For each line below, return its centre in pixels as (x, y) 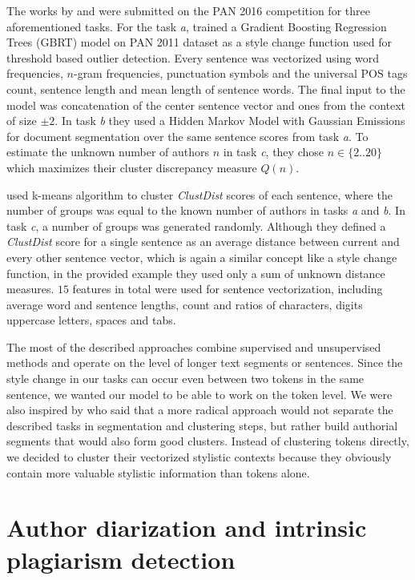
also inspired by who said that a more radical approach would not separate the (200, 410)
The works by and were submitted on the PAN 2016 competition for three (188, 10)
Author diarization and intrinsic (187, 528)
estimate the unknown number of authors (108, 152)
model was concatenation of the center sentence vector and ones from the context (206, 105)
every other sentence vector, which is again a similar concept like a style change (202, 257)
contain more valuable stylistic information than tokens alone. (158, 472)
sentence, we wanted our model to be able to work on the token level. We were (199, 394)
